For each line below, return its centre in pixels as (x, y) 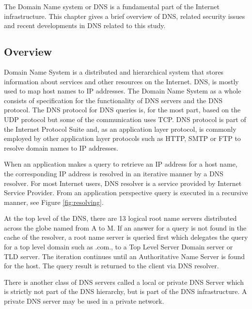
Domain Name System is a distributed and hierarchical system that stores (114, 71)
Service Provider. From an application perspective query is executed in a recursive (126, 193)
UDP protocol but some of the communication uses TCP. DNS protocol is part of (125, 119)
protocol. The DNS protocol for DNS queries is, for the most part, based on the (122, 110)
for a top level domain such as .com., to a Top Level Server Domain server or (118, 247)
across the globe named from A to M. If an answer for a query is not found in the (125, 227)
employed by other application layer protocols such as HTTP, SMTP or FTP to (122, 138)
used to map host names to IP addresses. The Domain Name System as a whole (123, 91)
